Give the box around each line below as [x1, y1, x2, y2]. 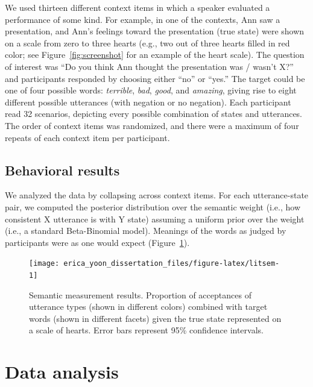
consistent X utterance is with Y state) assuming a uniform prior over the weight [5, 212, 305, 225]
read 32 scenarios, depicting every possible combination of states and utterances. [5, 107, 303, 120]
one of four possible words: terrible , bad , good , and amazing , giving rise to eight [5, 84, 297, 96]
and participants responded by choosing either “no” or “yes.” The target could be [5, 72, 305, 84]
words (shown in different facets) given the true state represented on [29, 312, 282, 324]
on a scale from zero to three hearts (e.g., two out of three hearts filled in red [5, 36, 290, 49]
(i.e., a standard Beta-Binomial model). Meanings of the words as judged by [5, 224, 286, 237]
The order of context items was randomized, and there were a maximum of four [5, 119, 299, 131]
